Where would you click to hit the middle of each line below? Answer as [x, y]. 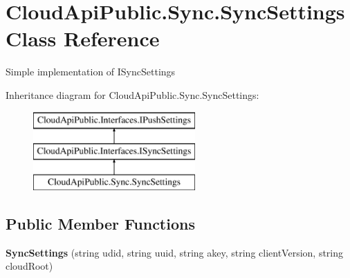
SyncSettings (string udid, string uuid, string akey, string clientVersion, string [175, 252]
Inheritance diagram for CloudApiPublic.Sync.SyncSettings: [132, 94]
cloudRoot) [29, 266]
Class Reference [83, 38]
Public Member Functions [100, 223]
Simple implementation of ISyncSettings [91, 72]
